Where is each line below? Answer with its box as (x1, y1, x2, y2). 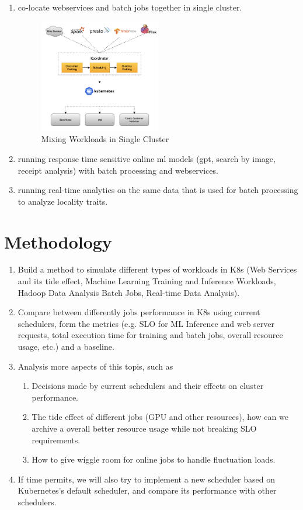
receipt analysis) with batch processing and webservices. (18, 164, 218, 176)
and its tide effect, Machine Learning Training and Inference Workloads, (18, 275, 276, 287)
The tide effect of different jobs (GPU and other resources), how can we (32, 411, 288, 423)
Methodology (4, 229, 112, 253)
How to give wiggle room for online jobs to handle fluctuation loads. (32, 453, 276, 466)
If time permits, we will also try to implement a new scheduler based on (18, 473, 275, 485)
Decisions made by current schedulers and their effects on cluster (32, 380, 264, 392)
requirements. (32, 433, 81, 446)
